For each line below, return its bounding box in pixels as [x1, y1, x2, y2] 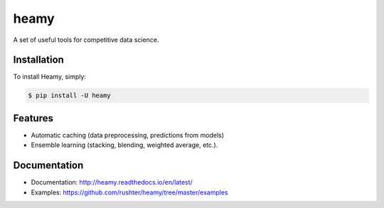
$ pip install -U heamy [28, 92, 112, 99]
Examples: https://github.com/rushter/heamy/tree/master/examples [31, 188, 228, 197]
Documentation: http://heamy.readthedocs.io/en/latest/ [31, 178, 193, 187]
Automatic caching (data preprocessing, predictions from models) [31, 131, 224, 139]
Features [13, 112, 53, 124]
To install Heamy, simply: [13, 72, 87, 81]
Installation [13, 54, 64, 66]
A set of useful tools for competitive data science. [13, 35, 159, 44]
